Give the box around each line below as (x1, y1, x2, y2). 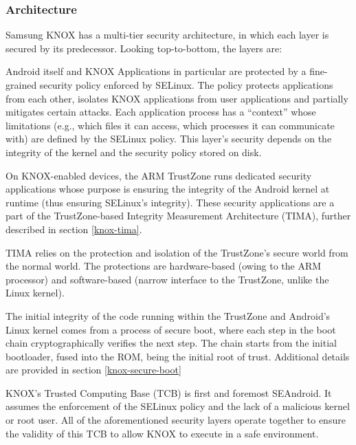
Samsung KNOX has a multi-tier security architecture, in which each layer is (5, 28, 329, 42)
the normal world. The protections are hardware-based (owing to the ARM (5, 259, 322, 273)
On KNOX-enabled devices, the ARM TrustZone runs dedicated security (5, 168, 312, 182)
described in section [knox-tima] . (5, 221, 142, 236)
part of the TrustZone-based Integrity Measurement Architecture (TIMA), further (5, 208, 351, 223)
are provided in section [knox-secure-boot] (5, 362, 181, 377)
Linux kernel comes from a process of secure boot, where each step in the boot (5, 322, 336, 336)
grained (5, 78, 37, 91)
